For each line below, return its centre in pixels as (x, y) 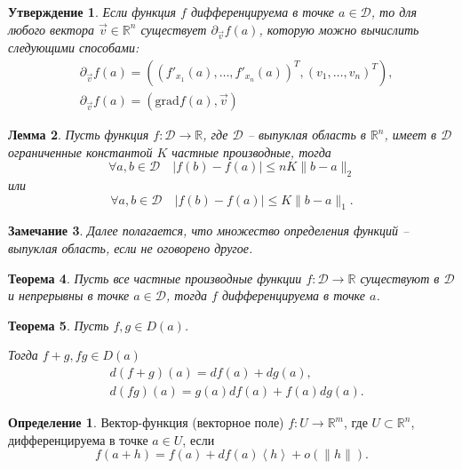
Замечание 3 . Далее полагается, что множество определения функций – (209, 231)
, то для (394, 12)
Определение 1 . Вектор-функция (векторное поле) (146, 422)
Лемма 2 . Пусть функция (79, 134)
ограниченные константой (80, 151)
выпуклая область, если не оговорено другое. (131, 247)
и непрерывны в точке (69, 295)
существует (174, 29)
